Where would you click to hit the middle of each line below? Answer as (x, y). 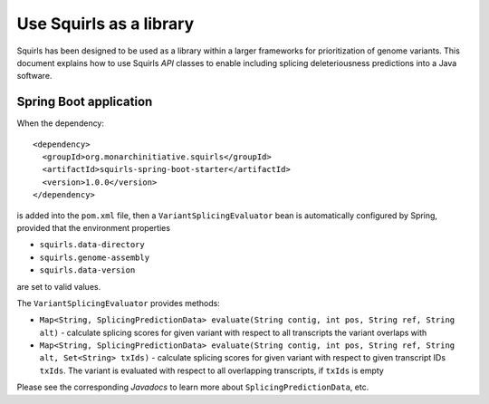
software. (34, 76)
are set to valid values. (59, 286)
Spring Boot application (85, 102)
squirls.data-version (87, 270)
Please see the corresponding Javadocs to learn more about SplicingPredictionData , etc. (193, 387)
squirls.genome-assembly (94, 257)
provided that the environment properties (94, 227)
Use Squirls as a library (105, 24)
